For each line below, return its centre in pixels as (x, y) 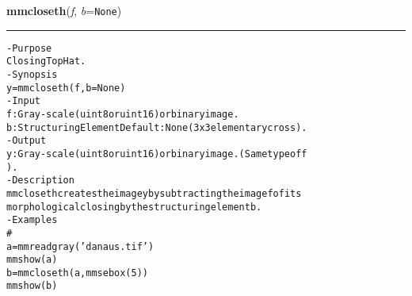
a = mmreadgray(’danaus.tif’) (80, 246)
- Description (40, 181)
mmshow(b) (32, 286)
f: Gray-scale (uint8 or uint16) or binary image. (123, 114)
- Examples (32, 220)
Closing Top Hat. (46, 62)
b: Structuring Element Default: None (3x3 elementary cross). (157, 127)
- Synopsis (32, 74)
